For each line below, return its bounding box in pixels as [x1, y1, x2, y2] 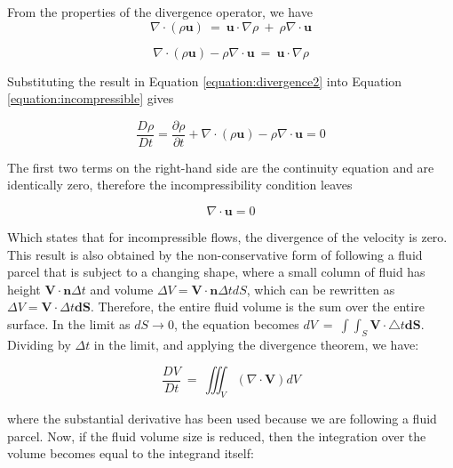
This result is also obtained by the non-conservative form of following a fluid [7, 245, 423, 263]
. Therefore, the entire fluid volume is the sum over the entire [90, 297, 425, 316]
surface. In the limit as [7, 315, 131, 333]
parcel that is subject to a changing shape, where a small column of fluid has [7, 262, 425, 281]
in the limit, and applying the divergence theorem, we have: [93, 335, 419, 353]
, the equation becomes [173, 315, 299, 333]
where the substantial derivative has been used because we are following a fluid [7, 409, 437, 428]
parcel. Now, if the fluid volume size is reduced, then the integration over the [7, 426, 426, 445]
